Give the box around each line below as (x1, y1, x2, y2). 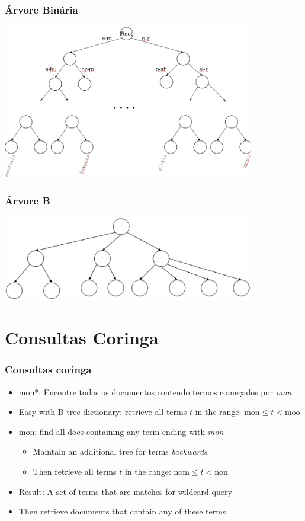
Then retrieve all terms (33, 465, 117, 478)
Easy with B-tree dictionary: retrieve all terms (18, 405, 187, 418)
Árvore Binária (5, 2, 78, 17)
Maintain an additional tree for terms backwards (33, 445, 207, 458)
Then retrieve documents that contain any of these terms (18, 505, 226, 517)
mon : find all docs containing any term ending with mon (18, 425, 224, 437)
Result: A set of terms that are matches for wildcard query (18, 485, 232, 497)
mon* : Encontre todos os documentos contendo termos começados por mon (18, 385, 292, 398)
